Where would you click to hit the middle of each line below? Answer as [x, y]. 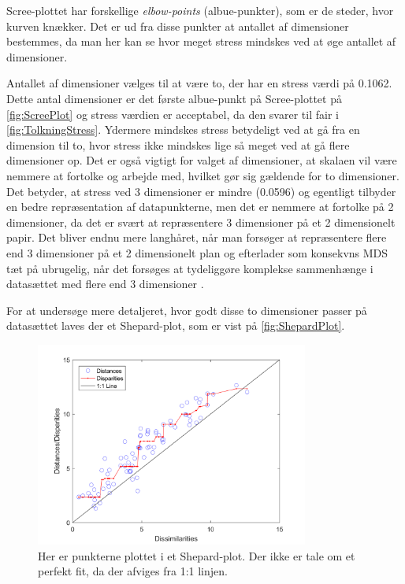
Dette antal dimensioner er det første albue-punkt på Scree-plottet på [174, 98]
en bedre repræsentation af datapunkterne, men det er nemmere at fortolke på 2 [200, 207]
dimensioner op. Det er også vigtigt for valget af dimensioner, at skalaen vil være [202, 160]
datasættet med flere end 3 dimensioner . [105, 284]
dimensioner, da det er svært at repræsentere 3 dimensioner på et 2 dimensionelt [201, 222]
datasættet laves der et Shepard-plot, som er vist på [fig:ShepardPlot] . [176, 325]
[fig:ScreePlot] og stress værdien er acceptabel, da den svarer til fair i [173, 114]
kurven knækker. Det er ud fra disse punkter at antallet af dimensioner [178, 26]
